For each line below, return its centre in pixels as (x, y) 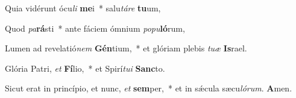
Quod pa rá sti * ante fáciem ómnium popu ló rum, (95, 28)
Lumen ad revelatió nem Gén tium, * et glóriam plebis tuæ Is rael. (126, 48)
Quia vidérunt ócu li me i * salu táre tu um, (83, 8)
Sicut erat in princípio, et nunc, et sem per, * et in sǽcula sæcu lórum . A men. (149, 88)
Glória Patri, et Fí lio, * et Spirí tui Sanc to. (85, 68)
